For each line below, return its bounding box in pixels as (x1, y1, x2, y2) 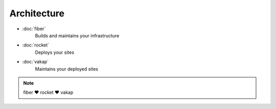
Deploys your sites (35, 49, 74, 55)
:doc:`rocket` (22, 42, 50, 48)
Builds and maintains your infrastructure (35, 32, 120, 38)
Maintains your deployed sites (35, 66, 99, 72)
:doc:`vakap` (22, 59, 49, 65)
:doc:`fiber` (22, 26, 46, 32)
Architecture (9, 8, 65, 19)
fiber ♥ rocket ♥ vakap (23, 90, 74, 96)
